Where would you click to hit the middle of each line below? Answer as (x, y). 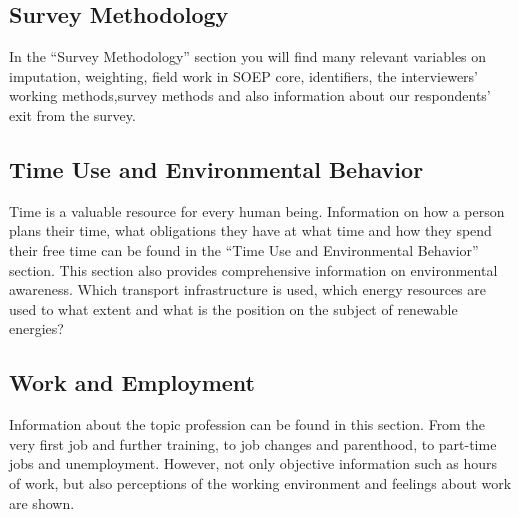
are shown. (42, 502)
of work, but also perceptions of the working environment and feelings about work (260, 482)
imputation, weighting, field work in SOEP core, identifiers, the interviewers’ (243, 75)
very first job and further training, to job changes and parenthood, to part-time (253, 443)
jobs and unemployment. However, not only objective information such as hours (253, 463)
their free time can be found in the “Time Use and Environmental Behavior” (244, 249)
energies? (36, 328)
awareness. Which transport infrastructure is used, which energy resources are (247, 289)
